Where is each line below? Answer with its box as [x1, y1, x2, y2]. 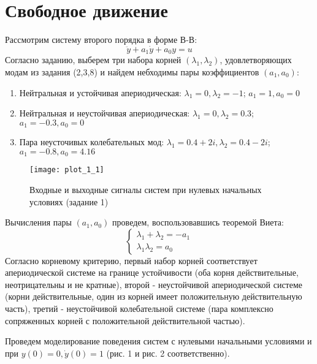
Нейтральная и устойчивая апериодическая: [19, 86, 181, 99]
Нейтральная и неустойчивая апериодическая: [19, 107, 190, 119]
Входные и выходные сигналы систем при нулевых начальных [29, 183, 262, 195]
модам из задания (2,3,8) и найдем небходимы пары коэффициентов [5, 65, 259, 78]
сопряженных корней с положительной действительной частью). [5, 314, 245, 327]
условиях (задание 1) [29, 195, 109, 208]
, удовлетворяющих [220, 53, 292, 66]
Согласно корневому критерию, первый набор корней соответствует [5, 254, 258, 267]
